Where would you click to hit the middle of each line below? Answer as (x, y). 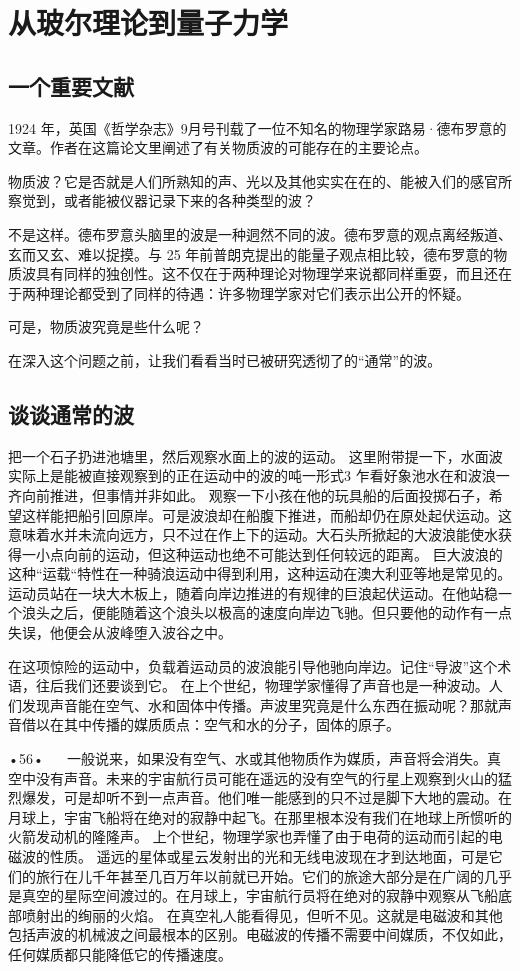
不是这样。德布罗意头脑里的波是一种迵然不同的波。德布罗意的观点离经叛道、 (260, 233)
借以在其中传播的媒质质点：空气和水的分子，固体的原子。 (210, 724)
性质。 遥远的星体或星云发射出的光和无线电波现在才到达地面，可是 (269, 856)
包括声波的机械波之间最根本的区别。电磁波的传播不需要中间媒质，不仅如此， (260, 934)
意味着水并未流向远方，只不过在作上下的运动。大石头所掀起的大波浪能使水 (253, 534)
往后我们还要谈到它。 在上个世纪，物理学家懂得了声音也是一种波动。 (262, 685)
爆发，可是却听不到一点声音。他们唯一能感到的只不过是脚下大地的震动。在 (266, 797)
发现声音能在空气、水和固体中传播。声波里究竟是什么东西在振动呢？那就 (259, 704)
